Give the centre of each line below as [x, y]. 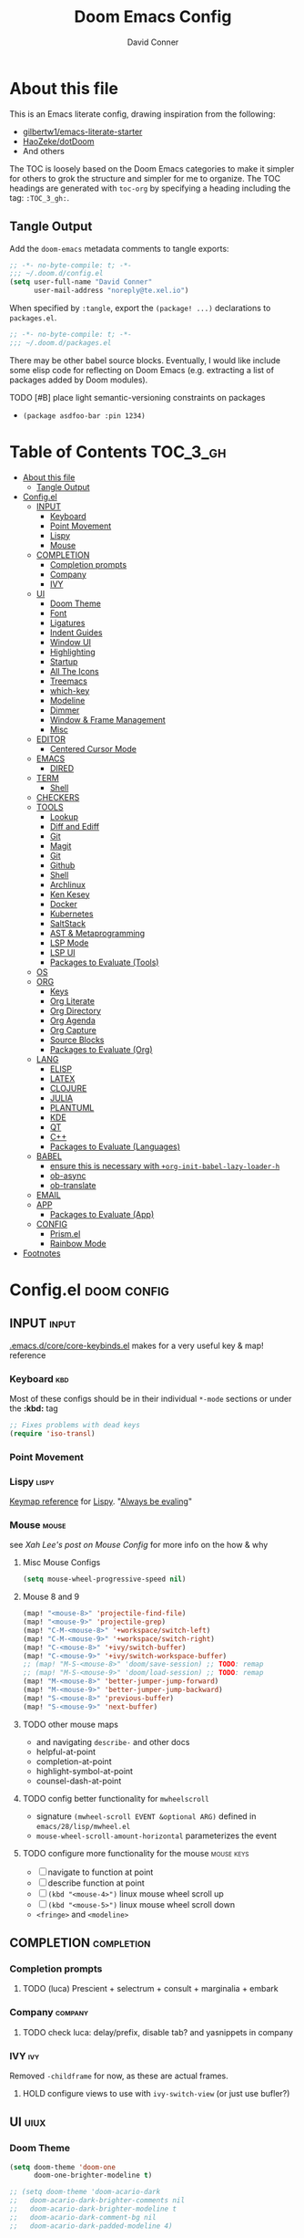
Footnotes [41, 1253]
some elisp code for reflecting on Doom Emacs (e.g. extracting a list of [142, 370]
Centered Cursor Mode [93, 748]
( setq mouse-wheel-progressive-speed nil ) [104, 1579]
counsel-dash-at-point [79, 1781]
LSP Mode [69, 943]
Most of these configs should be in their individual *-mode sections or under [151, 1398]
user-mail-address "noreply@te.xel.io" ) [111, 291]
